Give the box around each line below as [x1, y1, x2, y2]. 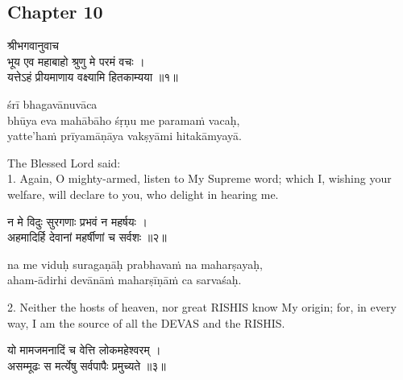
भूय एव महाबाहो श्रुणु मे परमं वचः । [7, 52, 145, 69]
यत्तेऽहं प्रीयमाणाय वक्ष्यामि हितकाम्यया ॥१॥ [7, 68, 178, 85]
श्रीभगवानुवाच [7, 37, 60, 54]
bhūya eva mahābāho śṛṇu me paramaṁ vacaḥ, [7, 111, 240, 128]
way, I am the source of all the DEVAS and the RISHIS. [7, 314, 285, 331]
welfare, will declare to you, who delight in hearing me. [7, 185, 279, 202]
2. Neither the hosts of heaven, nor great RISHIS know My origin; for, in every [7, 298, 397, 315]
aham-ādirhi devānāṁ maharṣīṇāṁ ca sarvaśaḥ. [7, 271, 242, 288]
